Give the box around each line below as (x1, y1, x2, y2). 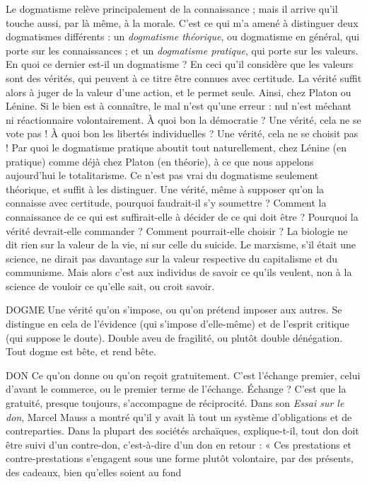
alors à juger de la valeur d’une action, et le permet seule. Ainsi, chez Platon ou (6, 84, 351, 99)
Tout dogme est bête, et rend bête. (6, 344, 156, 359)
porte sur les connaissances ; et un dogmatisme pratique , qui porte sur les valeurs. (6, 42, 359, 57)
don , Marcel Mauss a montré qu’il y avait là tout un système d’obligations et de (6, 409, 352, 424)
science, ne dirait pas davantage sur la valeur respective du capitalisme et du (6, 250, 338, 265)
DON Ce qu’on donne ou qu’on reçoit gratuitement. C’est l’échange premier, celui (6, 367, 361, 382)
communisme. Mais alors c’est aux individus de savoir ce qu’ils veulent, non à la (6, 265, 352, 280)
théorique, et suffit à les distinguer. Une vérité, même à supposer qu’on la (6, 181, 325, 196)
